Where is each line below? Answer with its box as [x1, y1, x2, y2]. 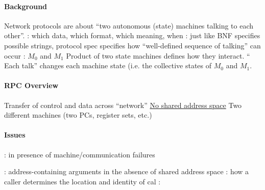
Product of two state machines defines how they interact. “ [66, 50, 250, 61]
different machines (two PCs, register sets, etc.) [4, 110, 152, 120]
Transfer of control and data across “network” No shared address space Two [4, 99, 242, 110]
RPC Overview [4, 80, 59, 91]
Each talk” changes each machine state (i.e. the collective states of [4, 60, 212, 71]
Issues [4, 129, 26, 140]
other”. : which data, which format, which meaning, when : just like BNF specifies [4, 30, 260, 41]
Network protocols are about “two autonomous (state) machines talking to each [4, 20, 254, 31]
